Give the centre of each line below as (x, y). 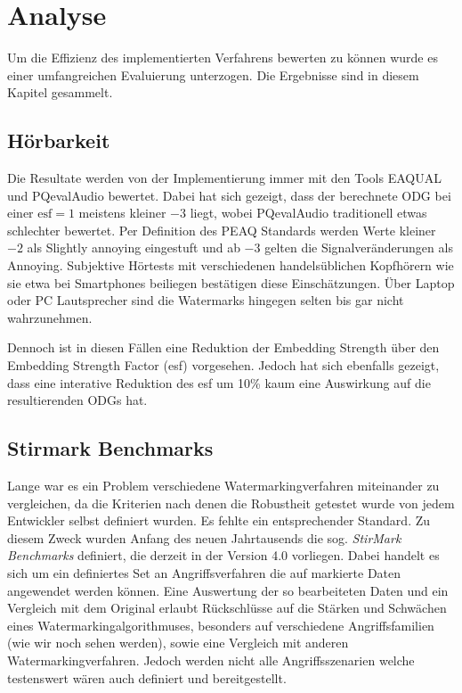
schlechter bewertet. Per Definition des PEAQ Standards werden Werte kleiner (222, 230)
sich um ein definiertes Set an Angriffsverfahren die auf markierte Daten (204, 573)
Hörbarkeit (59, 140)
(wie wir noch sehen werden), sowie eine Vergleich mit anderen (178, 643)
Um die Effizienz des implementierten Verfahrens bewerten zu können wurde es (223, 58)
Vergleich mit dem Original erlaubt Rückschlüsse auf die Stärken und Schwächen (227, 608)
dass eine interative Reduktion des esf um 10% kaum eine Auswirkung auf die (219, 382)
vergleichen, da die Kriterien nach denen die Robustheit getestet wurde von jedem (231, 503)
